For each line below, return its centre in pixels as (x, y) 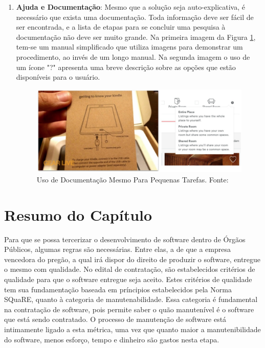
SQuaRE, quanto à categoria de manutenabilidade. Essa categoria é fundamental (131, 299)
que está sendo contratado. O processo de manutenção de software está (115, 319)
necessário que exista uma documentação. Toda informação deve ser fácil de (135, 17)
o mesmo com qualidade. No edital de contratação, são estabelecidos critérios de (130, 269)
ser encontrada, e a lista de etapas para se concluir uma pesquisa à (121, 27)
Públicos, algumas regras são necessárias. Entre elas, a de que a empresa (117, 249)
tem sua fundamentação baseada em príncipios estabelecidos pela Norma (118, 289)
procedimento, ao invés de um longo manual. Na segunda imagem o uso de (133, 56)
